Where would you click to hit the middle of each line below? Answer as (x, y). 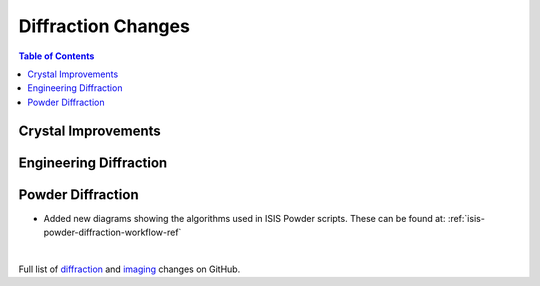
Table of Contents (56, 56)
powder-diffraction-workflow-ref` (112, 232)
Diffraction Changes (104, 26)
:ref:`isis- (466, 218)
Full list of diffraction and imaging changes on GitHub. (129, 269)
